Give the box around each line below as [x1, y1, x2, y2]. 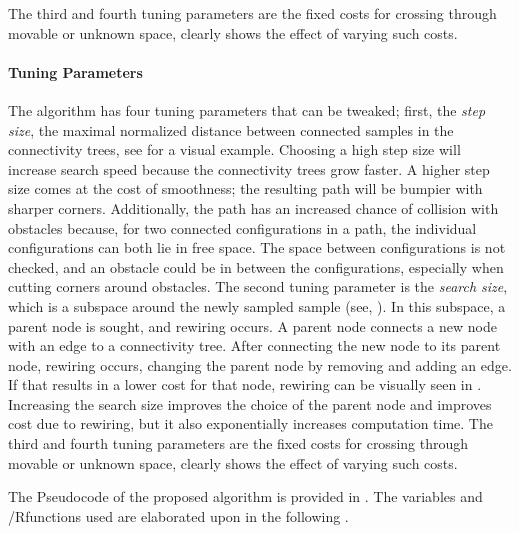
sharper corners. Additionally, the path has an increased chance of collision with [8, 197, 499, 218]
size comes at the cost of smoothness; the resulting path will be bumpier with [8, 178, 483, 199]
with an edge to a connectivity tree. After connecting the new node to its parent [8, 335, 501, 356]
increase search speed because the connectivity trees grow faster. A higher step [8, 158, 490, 179]
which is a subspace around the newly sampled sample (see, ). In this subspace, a [8, 295, 506, 316]
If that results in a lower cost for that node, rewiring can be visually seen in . [8, 374, 482, 395]
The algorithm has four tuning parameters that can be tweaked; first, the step [8, 99, 486, 120]
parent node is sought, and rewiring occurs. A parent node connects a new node [8, 315, 497, 336]
